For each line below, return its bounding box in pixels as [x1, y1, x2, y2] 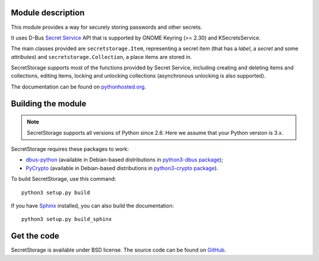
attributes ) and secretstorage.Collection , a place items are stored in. [11, 53, 192, 60]
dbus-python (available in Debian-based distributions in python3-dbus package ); [25, 156, 224, 163]
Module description [11, 8, 85, 18]
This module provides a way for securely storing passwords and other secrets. [11, 24, 203, 31]
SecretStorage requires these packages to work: [11, 146, 129, 153]
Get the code [11, 231, 60, 241]
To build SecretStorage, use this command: [11, 176, 116, 183]
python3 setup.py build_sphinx [21, 216, 112, 223]
